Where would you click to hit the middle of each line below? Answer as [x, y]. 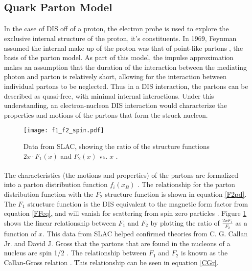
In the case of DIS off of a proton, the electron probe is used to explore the [116, 29]
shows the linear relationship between [60, 222]
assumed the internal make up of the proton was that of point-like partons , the [124, 48]
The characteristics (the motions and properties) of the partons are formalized [121, 175]
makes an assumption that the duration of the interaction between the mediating [126, 67]
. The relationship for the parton [186, 184]
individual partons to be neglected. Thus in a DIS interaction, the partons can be [126, 86]
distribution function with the [49, 194]
